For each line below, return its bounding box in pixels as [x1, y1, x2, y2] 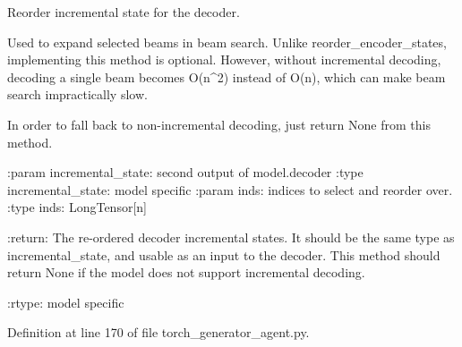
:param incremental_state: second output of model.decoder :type [7, 163, 364, 182]
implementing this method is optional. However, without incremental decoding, [7, 50, 441, 69]
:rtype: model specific [7, 292, 124, 311]
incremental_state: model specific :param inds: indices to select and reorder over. [7, 180, 453, 199]
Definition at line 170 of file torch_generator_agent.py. [7, 323, 310, 342]
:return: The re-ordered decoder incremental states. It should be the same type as [7, 227, 455, 246]
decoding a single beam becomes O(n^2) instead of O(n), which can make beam [7, 67, 446, 86]
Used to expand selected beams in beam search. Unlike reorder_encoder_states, [7, 32, 447, 51]
